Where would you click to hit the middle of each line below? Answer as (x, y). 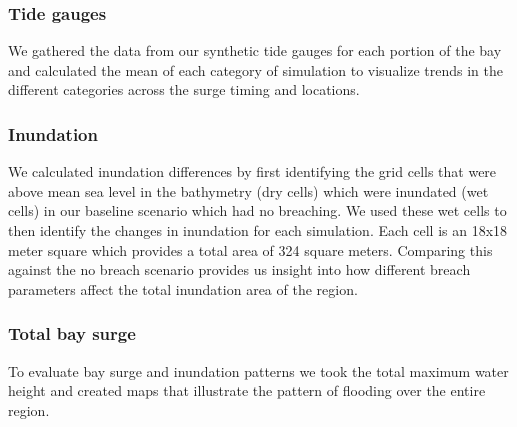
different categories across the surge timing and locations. (184, 89)
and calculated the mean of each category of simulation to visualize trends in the (255, 69)
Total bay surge (72, 333)
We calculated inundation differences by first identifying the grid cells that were (252, 171)
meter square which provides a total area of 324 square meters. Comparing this (250, 249)
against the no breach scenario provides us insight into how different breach (239, 269)
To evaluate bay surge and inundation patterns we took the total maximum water (258, 370)
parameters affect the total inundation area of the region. (183, 288)
